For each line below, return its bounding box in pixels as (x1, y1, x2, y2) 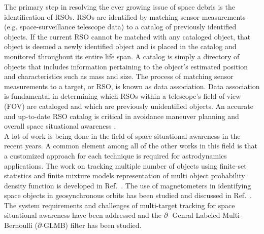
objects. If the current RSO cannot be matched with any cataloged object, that (4, 31, 251, 42)
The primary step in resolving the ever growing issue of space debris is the (4, 2, 235, 12)
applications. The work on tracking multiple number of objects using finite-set (4, 160, 247, 171)
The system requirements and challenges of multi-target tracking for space (4, 200, 235, 210)
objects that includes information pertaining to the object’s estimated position (4, 61, 248, 71)
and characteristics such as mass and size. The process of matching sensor (4, 71, 234, 82)
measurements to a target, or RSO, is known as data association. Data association (4, 81, 260, 91)
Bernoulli (4, 220, 32, 230)
